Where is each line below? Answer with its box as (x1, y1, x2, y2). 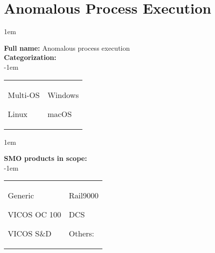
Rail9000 (69, 190, 99, 201)
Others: (69, 228, 95, 239)
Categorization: (4, 52, 57, 62)
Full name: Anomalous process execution (4, 42, 130, 53)
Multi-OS (8, 89, 40, 100)
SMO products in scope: (4, 153, 87, 163)
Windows (47, 89, 79, 100)
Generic (8, 190, 34, 201)
